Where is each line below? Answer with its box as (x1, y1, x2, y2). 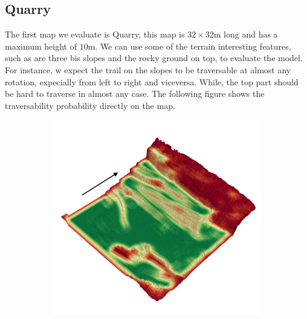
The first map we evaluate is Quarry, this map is (5, 28, 185, 41)
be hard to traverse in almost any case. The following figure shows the (5, 87, 265, 100)
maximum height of (5, 39, 77, 52)
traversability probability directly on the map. (5, 99, 175, 111)
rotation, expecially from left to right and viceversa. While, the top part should (5, 75, 299, 88)
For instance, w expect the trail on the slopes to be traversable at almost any (5, 63, 291, 76)
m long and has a (213, 28, 278, 41)
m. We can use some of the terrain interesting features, (88, 39, 291, 52)
